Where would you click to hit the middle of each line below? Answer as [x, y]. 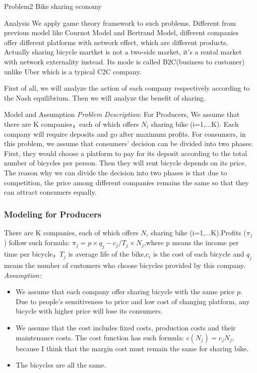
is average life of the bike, [107, 254]
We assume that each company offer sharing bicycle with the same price [125, 292]
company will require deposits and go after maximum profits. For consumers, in [125, 133]
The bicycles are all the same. [61, 365]
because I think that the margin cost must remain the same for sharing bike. [132, 348]
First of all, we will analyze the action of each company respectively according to [127, 88]
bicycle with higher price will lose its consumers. [89, 311]
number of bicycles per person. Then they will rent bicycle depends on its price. [125, 163]
